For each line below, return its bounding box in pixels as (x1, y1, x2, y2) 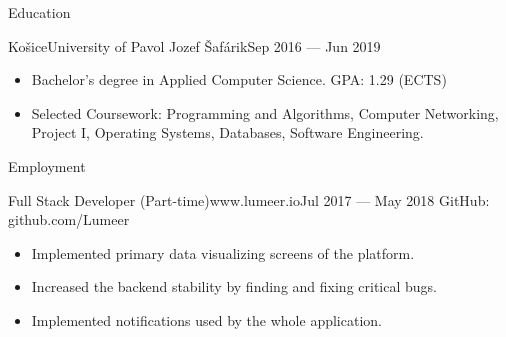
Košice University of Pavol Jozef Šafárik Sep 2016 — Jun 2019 (8, 35, 381, 56)
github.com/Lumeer (8, 209, 130, 230)
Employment (8, 155, 86, 176)
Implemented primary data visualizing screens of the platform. (31, 242, 415, 263)
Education (8, 2, 71, 22)
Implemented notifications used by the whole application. (31, 309, 382, 330)
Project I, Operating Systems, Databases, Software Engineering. (31, 122, 424, 143)
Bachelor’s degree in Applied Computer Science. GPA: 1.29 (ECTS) (31, 69, 447, 90)
